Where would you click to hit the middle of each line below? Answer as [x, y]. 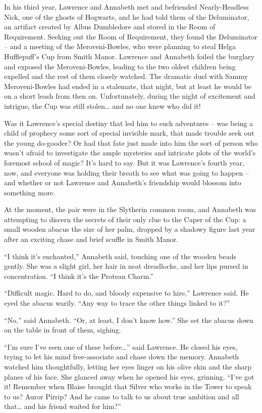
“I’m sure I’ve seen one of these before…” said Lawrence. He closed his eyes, [121, 346]
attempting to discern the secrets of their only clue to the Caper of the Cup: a [125, 219]
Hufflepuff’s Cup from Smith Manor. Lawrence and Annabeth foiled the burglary [129, 56]
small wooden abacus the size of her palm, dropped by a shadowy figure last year [130, 229]
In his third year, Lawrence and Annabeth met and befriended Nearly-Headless [126, 7]
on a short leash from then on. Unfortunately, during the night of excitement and [130, 96]
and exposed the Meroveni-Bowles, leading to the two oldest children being [120, 66]
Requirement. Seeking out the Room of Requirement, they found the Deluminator [131, 36]
